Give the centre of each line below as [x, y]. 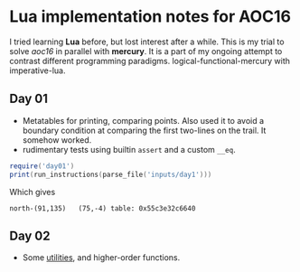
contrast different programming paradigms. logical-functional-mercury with [150, 61]
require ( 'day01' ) [42, 166]
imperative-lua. [37, 70]
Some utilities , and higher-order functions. [101, 258]
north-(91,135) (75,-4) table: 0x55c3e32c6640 [103, 208]
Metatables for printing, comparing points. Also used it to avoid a [143, 120]
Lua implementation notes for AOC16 [150, 17]
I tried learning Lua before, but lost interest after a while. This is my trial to [147, 42]
